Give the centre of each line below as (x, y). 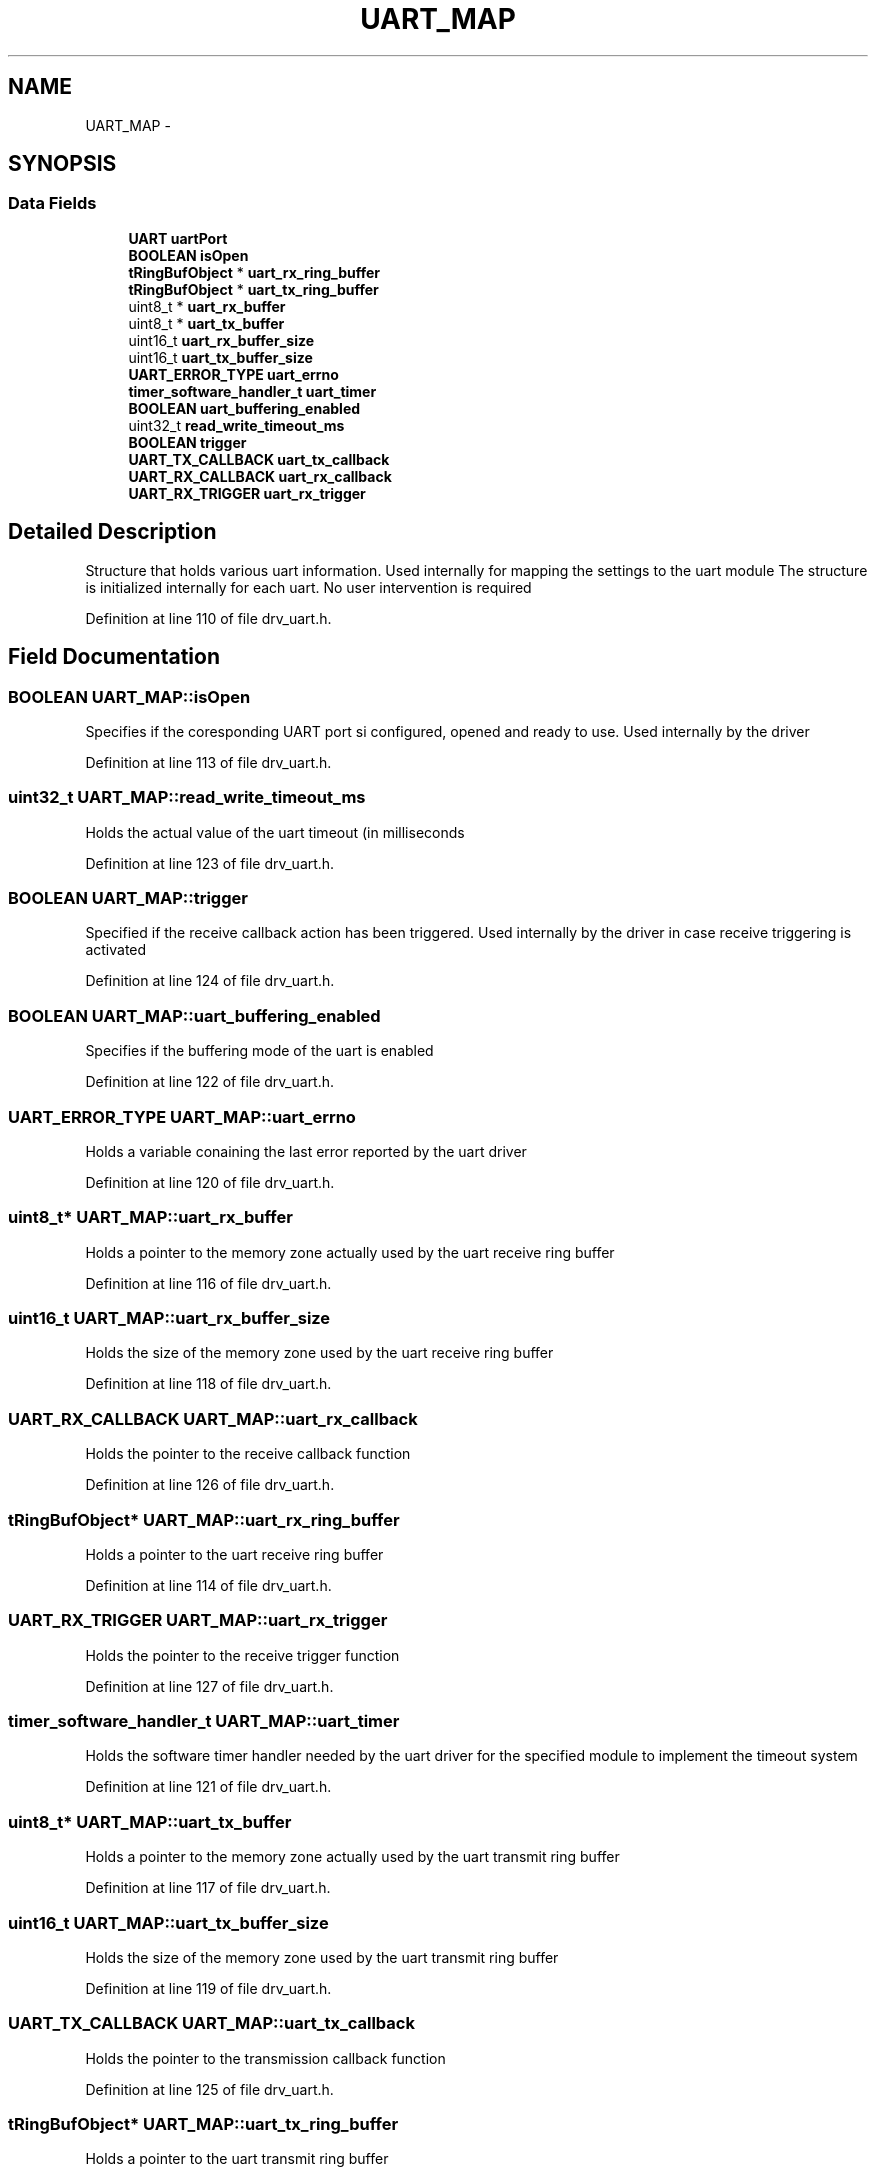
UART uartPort (178, 238)
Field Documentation (114, 657)
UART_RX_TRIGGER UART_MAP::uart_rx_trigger (198, 1620)
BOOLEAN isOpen (188, 255)
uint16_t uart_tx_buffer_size (220, 357)
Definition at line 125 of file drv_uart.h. (209, 2089)
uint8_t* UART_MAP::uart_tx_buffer (150, 1821)
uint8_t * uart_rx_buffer (207, 306)
